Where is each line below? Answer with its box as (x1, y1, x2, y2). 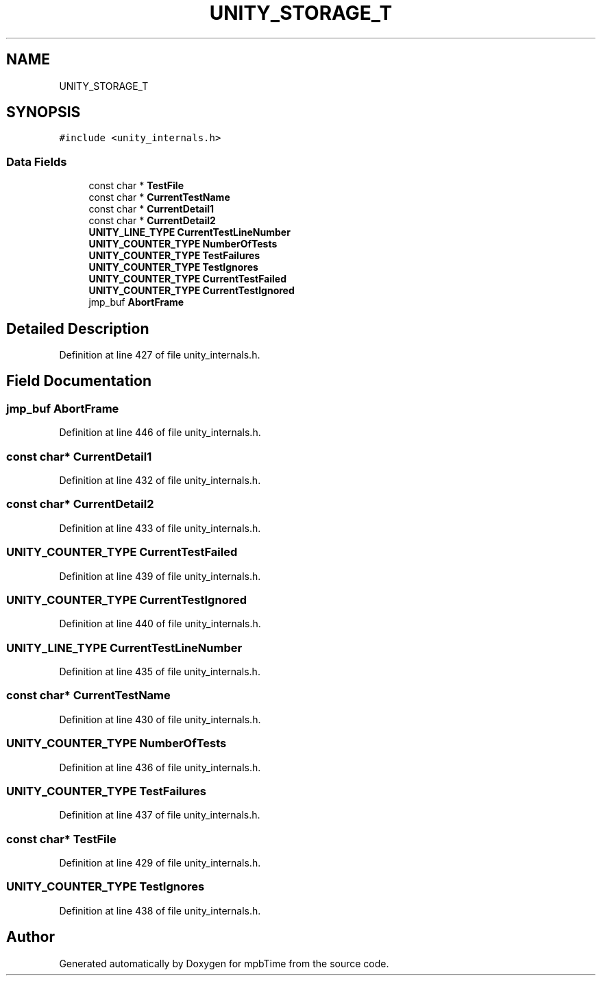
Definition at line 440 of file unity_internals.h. (59, 618, 261, 630)
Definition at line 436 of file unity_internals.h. (59, 761, 261, 773)
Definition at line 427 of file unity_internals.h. (59, 349, 260, 361)
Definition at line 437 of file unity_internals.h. (59, 809, 260, 821)
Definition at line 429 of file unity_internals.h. (59, 857, 261, 869)
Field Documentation (6, 372, 151, 390)
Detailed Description (6, 319, 149, 337)
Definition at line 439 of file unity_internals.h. (59, 570, 261, 582)
